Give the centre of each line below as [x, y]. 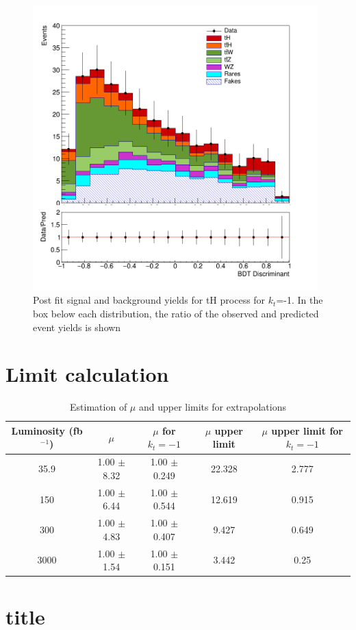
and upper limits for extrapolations [212, 407]
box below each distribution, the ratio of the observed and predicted [176, 313]
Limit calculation [87, 374]
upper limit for [307, 430]
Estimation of [99, 407]
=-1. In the [300, 300]
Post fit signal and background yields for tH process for [149, 300]
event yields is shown [77, 327]
